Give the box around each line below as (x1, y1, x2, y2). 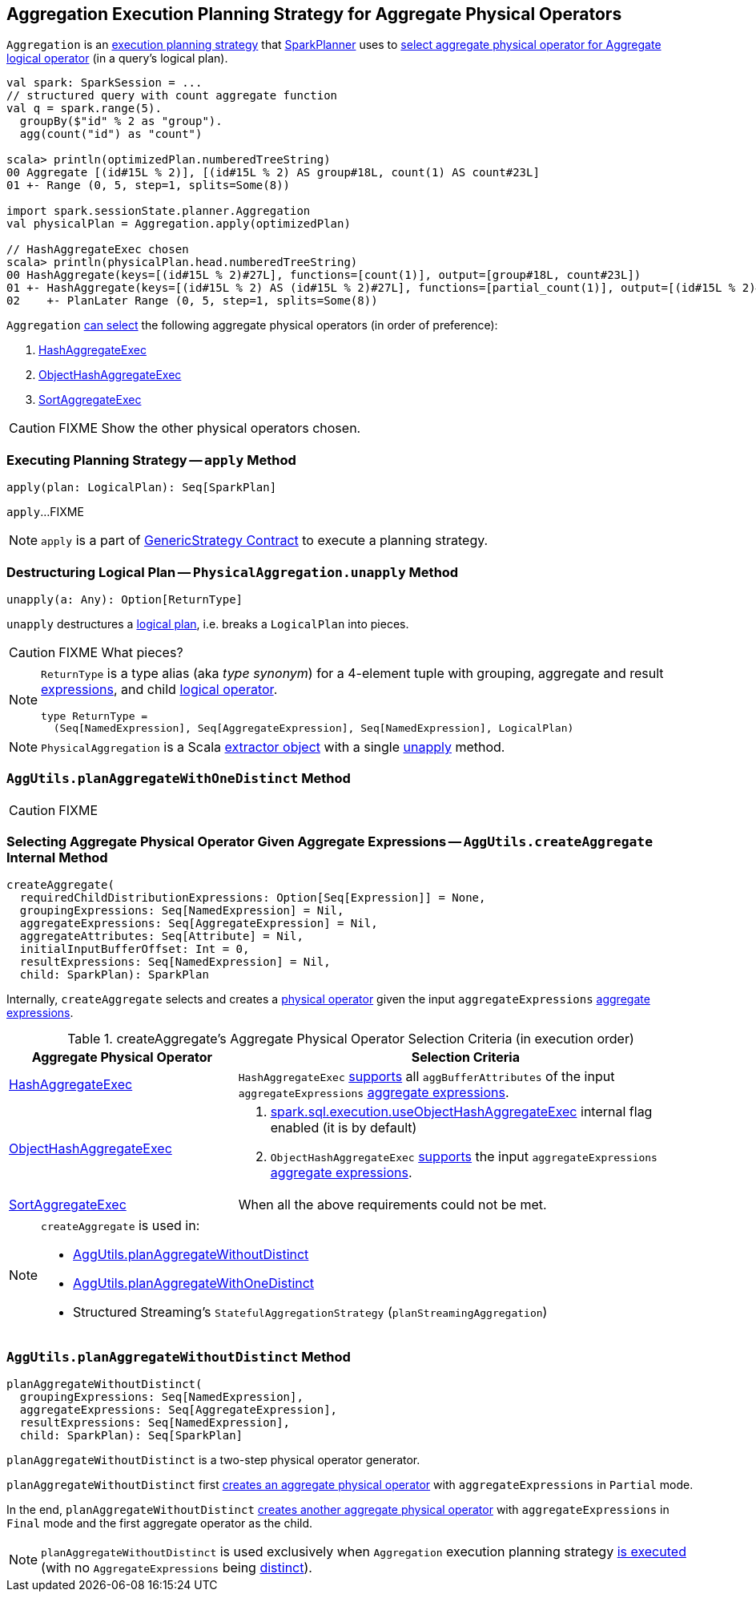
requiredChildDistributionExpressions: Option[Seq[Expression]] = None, (19, 891, 486, 905)
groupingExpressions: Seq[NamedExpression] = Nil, (19, 904, 344, 918)
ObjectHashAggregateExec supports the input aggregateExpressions (270, 1148, 657, 1165)
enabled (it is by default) (270, 1120, 417, 1136)
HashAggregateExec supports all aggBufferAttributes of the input (238, 1068, 615, 1085)
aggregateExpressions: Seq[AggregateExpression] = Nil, (19, 917, 378, 930)
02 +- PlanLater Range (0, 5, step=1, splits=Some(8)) (6, 294, 378, 308)
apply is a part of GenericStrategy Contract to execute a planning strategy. (41, 532, 489, 549)
